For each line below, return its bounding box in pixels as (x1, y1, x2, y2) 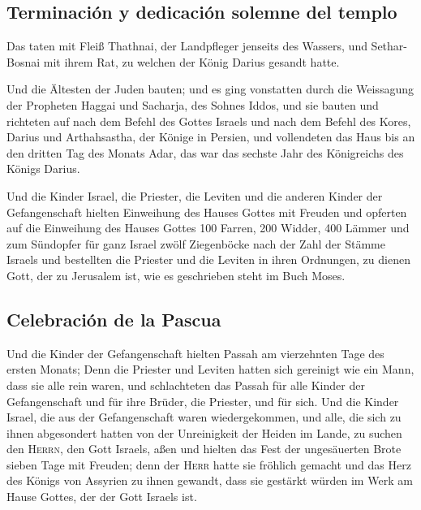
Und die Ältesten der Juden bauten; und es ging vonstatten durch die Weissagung (6, 80, 414, 97)
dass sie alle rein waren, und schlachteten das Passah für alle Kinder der (6, 376, 365, 393)
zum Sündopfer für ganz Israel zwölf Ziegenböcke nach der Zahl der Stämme (6, 235, 385, 252)
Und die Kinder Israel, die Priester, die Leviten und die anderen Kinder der (6, 187, 383, 204)
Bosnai (6, 53, 41, 70)
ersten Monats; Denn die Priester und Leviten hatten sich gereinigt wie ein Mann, (6, 361, 415, 378)
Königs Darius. (6, 160, 80, 177)
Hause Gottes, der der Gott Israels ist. (6, 488, 197, 505)
